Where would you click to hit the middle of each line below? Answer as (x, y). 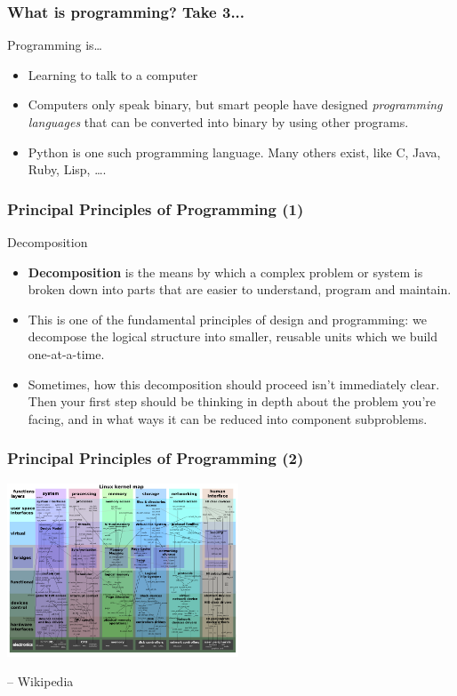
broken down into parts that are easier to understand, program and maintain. (240, 289)
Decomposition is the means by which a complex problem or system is (225, 272)
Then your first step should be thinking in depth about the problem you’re (232, 401)
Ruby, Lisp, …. (67, 169)
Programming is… (55, 45)
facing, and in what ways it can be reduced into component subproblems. (228, 418)
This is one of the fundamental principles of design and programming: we (227, 319)
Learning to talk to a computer (113, 74)
